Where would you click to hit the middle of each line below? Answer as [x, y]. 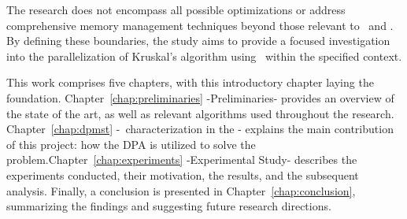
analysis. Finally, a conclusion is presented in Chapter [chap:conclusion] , [181, 190]
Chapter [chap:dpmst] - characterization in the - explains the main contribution [200, 129]
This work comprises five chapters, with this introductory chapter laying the [190, 82]
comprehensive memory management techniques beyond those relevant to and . [200, 25]
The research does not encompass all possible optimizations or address [176, 9]
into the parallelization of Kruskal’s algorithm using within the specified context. [204, 56]
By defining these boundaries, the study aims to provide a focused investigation [198, 41]
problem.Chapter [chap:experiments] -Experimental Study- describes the [182, 160]
